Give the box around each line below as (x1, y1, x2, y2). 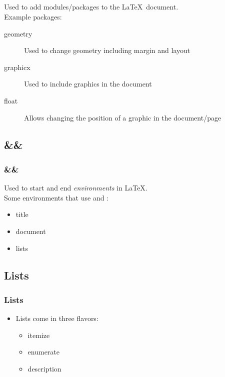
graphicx (4, 61, 30, 72)
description (27, 363, 61, 373)
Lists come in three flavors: (15, 313, 98, 323)
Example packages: (4, 11, 62, 21)
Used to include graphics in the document (24, 78, 152, 89)
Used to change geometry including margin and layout (24, 45, 190, 55)
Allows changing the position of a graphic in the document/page (24, 112, 221, 122)
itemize (27, 329, 50, 340)
